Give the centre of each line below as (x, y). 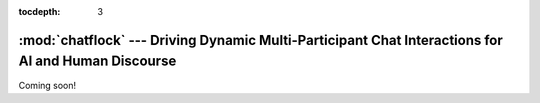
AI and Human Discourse (97, 61)
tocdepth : (39, 11)
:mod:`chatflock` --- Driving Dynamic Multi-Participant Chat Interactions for (261, 40)
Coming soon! (47, 85)
